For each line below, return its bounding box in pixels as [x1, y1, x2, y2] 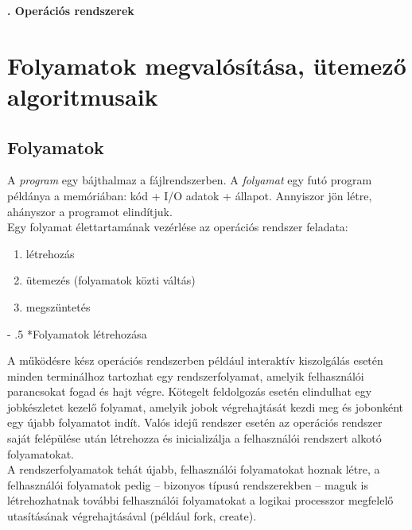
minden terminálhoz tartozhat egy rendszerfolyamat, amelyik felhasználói [7, 367, 364, 384]
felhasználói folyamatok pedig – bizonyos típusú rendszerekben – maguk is [7, 476, 368, 493]
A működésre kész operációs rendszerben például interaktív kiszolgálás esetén [7, 352, 383, 369]
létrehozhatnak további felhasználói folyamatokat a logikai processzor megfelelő [7, 492, 394, 509]
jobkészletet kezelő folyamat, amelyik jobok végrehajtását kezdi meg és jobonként [7, 398, 404, 415]
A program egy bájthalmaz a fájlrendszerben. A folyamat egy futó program [7, 172, 372, 188]
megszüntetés [25, 298, 91, 315]
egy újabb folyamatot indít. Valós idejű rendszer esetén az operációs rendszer [7, 414, 383, 431]
